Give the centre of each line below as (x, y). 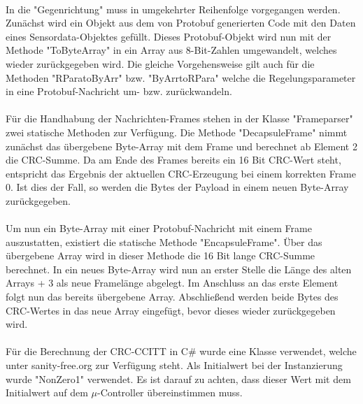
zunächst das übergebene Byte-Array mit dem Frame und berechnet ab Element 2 (181, 146)
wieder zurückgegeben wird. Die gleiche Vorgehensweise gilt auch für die (160, 63)
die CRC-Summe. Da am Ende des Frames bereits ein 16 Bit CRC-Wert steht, (173, 160)
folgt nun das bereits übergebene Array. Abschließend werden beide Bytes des (172, 297)
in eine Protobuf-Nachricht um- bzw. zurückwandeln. (119, 91)
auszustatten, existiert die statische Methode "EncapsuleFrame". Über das (164, 241)
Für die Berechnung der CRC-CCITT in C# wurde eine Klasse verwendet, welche (181, 351)
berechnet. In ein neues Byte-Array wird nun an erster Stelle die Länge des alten (179, 269)
